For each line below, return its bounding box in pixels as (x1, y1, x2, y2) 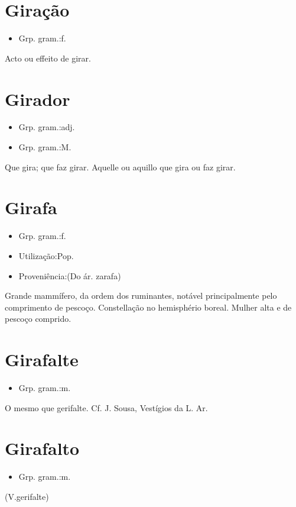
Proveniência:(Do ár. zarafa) (18, 269, 121, 282)
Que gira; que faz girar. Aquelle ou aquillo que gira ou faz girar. (5, 160, 236, 173)
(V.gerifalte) (5, 490, 49, 502)
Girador (5, 86, 70, 111)
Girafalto (5, 436, 80, 460)
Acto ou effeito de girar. (5, 51, 91, 64)
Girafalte (5, 347, 79, 372)
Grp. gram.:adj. (18, 121, 75, 133)
